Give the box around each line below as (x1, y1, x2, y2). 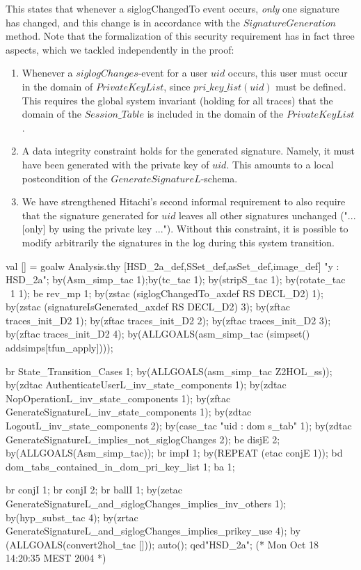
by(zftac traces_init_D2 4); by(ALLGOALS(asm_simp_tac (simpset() (6, 326, 310, 341)
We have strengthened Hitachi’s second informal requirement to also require (22, 194, 346, 209)
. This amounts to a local (226, 157, 334, 171)
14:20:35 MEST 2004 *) (6, 551, 106, 565)
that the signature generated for (22, 207, 159, 222)
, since (163, 79, 191, 93)
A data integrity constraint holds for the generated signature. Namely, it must (22, 143, 355, 158)
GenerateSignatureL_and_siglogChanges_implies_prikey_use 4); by (6, 523, 300, 538)
